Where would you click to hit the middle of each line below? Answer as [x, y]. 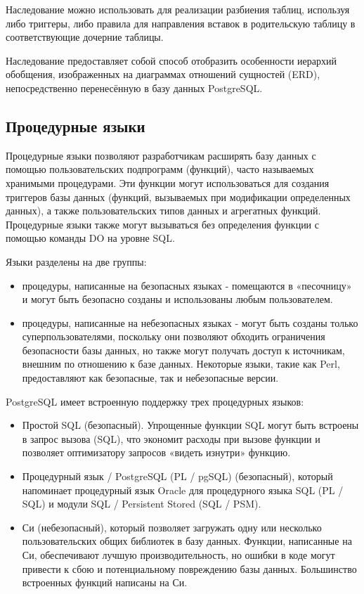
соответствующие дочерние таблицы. [85, 37]
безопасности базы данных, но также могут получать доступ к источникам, [183, 350]
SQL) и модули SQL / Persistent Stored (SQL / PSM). [142, 504]
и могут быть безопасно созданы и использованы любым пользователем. [177, 299]
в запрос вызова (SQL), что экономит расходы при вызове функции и [171, 438]
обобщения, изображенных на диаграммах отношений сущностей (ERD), [163, 74]
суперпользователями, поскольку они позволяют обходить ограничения [174, 336]
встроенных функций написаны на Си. [105, 582]
